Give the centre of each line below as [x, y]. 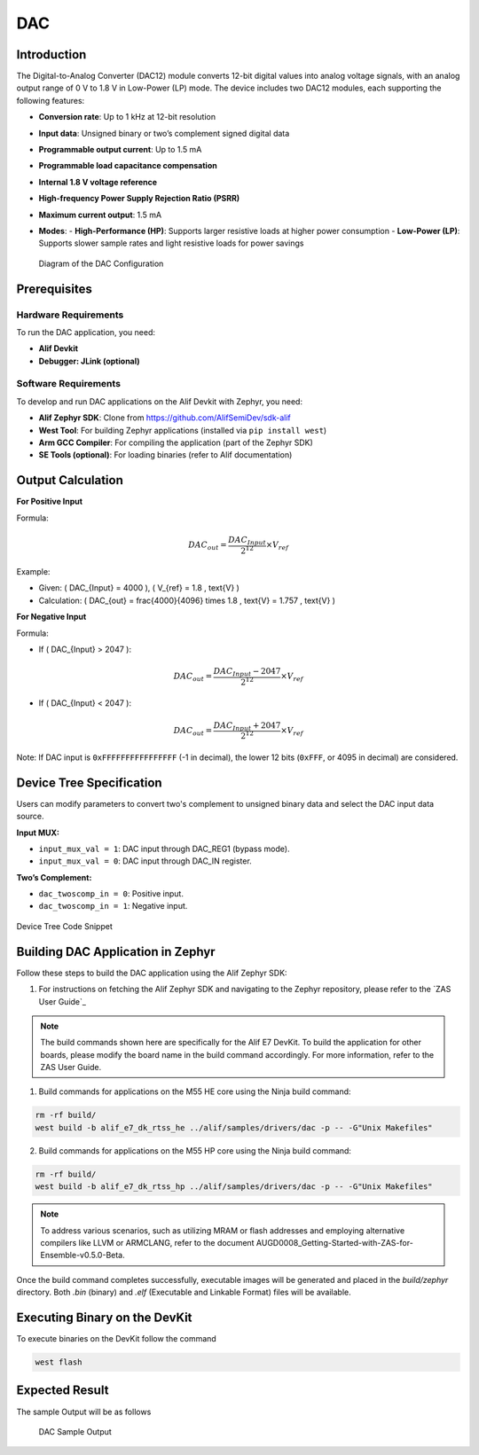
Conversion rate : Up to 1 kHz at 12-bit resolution [127, 117]
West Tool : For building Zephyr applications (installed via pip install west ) [183, 430]
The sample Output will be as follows [84, 1412]
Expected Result [63, 1391]
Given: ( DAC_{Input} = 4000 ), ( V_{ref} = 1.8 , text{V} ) [139, 588]
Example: [33, 572]
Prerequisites [54, 289]
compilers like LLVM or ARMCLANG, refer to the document [147, 1242]
